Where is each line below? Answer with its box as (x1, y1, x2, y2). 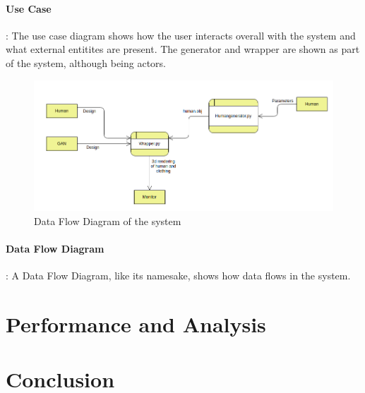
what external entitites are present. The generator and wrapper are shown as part (6, 42, 360, 56)
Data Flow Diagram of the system (34, 213, 181, 228)
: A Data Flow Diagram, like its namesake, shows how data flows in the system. (6, 268, 351, 283)
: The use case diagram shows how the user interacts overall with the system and (6, 28, 356, 42)
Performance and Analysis (6, 309, 266, 338)
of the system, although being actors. (6, 55, 166, 70)
